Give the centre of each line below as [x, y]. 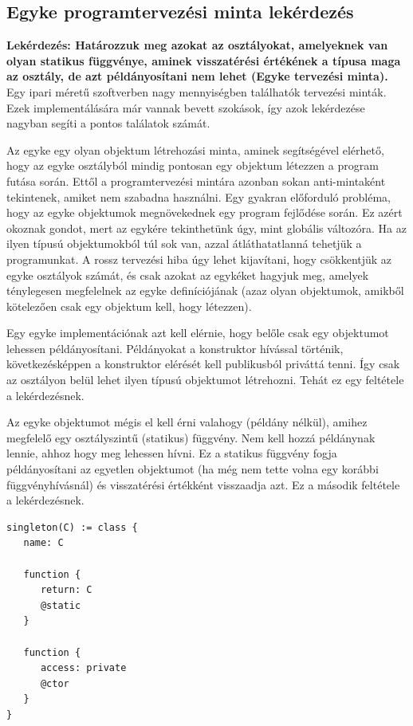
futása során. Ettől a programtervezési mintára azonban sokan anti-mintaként [196, 181]
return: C [66, 590]
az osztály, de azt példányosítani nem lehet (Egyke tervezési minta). [197, 76]
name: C [43, 543]
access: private [83, 668]
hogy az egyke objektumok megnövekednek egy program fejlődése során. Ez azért [205, 212]
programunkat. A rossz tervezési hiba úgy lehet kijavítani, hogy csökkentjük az [199, 259]
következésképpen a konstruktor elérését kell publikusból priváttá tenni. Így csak [203, 364]
